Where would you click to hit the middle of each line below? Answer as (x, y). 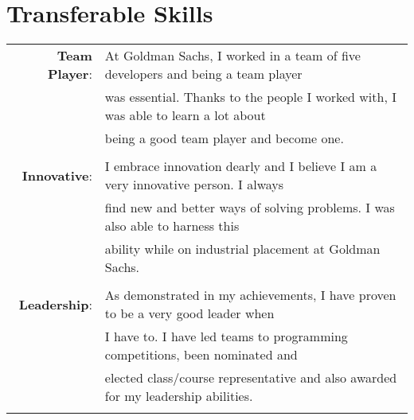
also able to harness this (172, 226)
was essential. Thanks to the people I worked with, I (250, 97)
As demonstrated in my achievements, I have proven (250, 295)
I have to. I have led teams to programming (226, 336)
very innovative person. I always (194, 185)
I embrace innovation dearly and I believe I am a (241, 166)
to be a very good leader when (189, 313)
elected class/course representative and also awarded (251, 378)
